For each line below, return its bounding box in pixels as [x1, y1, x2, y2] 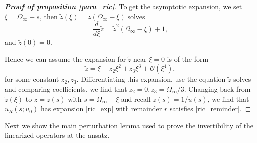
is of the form [167, 53, 209, 64]
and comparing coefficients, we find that [5, 84, 127, 94]
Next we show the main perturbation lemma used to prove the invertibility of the [5, 120, 254, 130]
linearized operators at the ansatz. [5, 130, 110, 140]
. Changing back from [184, 84, 251, 94]
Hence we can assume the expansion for [5, 53, 126, 64]
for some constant [5, 74, 59, 84]
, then [39, 11, 58, 21]
